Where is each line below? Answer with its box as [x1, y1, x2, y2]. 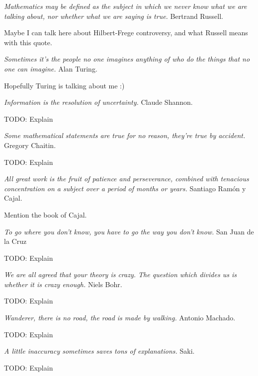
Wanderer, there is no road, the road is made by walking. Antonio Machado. [4, 312, 236, 323]
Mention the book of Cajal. [4, 209, 87, 220]
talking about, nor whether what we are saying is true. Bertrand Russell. [4, 10, 223, 21]
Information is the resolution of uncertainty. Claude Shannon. [4, 97, 193, 107]
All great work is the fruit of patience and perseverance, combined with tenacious [4, 173, 249, 184]
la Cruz [4, 236, 27, 246]
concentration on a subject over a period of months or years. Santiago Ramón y [4, 183, 246, 193]
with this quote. [4, 37, 52, 47]
